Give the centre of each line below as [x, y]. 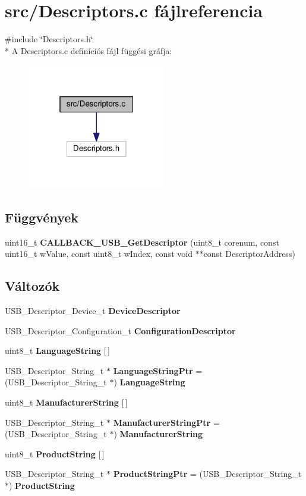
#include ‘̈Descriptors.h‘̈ [49, 39]
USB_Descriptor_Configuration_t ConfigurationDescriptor [120, 330]
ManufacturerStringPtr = [166, 422]
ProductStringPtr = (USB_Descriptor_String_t [207, 474]
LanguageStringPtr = [158, 370]
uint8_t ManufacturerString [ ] [66, 402]
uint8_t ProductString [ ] [55, 453]
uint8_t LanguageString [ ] [57, 351]
